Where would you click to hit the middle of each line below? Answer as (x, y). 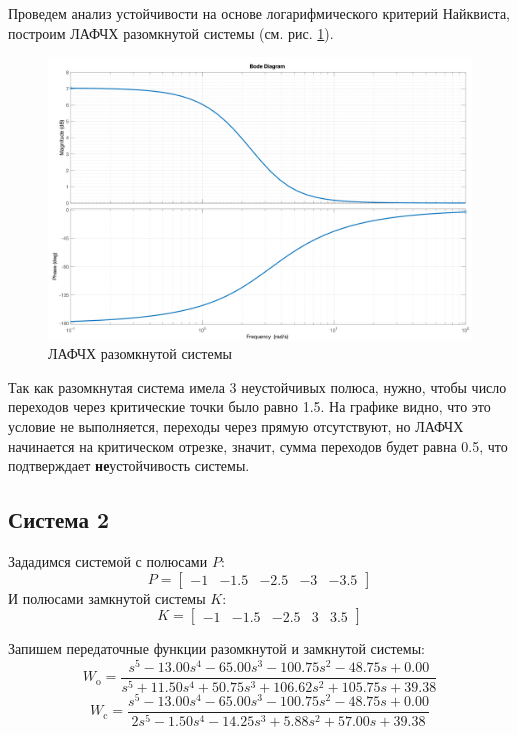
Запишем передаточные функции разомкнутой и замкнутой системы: (216, 648)
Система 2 (59, 519)
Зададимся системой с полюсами (108, 560)
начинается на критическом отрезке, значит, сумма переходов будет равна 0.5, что (258, 445)
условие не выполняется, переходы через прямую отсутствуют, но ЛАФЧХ (236, 425)
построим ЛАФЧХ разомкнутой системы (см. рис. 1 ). (171, 32)
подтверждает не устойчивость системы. (129, 465)
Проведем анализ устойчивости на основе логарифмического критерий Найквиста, (259, 13)
